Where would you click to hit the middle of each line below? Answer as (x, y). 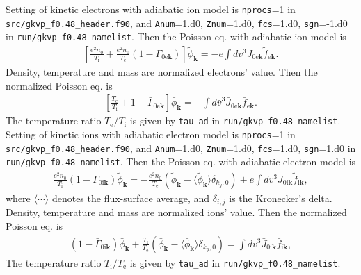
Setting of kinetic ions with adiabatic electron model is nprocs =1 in (151, 134)
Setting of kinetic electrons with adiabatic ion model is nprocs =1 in (151, 9)
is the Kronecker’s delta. (281, 198)
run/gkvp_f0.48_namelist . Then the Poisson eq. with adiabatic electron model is (181, 161)
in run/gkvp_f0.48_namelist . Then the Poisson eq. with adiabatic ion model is (176, 36)
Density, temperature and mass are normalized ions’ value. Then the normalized (176, 212)
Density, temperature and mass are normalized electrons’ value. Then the (162, 72)
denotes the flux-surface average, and (131, 198)
